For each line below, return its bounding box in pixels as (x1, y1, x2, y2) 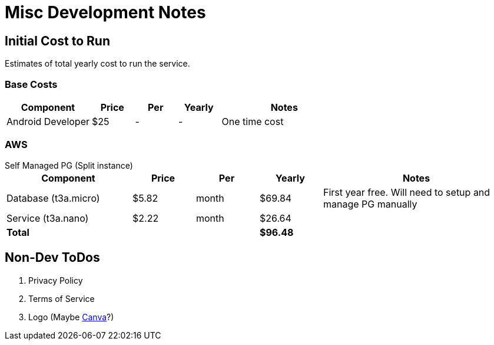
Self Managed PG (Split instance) (5, 160, 133, 170)
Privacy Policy (28, 275, 83, 285)
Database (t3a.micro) (6, 192, 100, 204)
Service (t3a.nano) (6, 212, 89, 224)
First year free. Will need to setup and (323, 186, 490, 198)
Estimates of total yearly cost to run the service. (5, 58, 190, 69)
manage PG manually (323, 198, 417, 210)
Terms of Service (28, 293, 95, 304)
